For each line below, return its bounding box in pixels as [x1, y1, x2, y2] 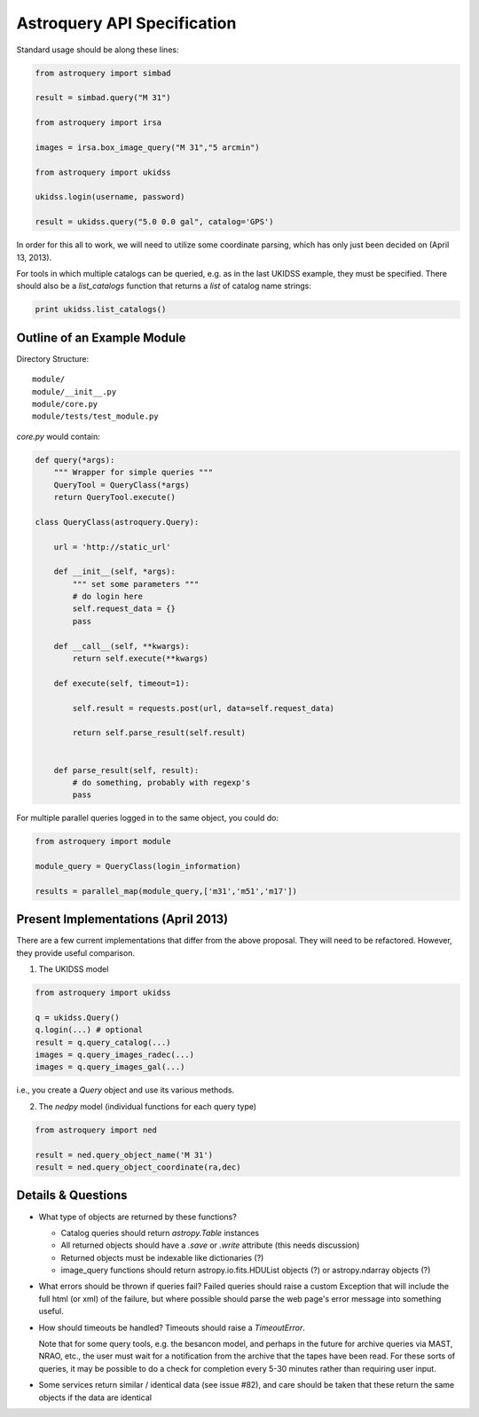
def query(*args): [35, 455, 115, 465]
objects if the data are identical [38, 1392, 153, 1403]
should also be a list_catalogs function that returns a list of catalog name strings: [16, 280, 312, 292]
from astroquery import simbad [35, 67, 172, 78]
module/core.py [32, 399, 98, 410]
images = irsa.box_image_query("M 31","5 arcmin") [35, 142, 261, 153]
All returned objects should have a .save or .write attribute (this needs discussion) [60, 1240, 360, 1250]
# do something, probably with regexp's [72, 777, 251, 787]
